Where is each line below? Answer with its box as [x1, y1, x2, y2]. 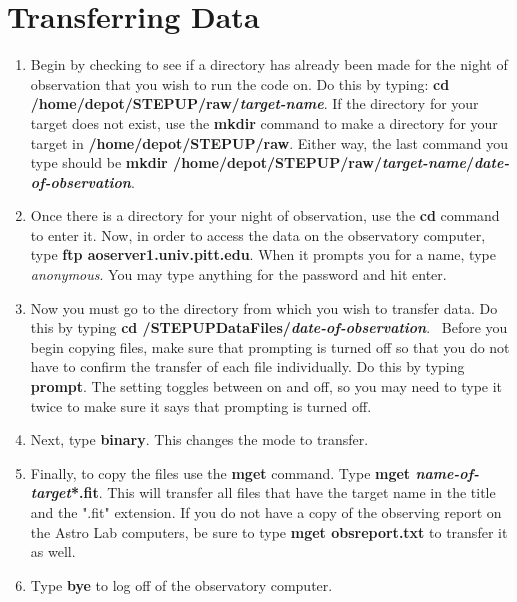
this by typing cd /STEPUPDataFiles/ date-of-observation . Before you [30, 317, 508, 338]
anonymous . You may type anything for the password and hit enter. [30, 264, 447, 285]
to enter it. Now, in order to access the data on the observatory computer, [30, 224, 486, 245]
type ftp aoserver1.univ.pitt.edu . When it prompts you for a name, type [30, 244, 496, 265]
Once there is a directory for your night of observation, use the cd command [30, 205, 500, 226]
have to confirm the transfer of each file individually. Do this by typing [30, 356, 465, 377]
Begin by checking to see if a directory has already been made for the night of [30, 54, 508, 75]
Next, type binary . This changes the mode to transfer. [30, 429, 369, 450]
